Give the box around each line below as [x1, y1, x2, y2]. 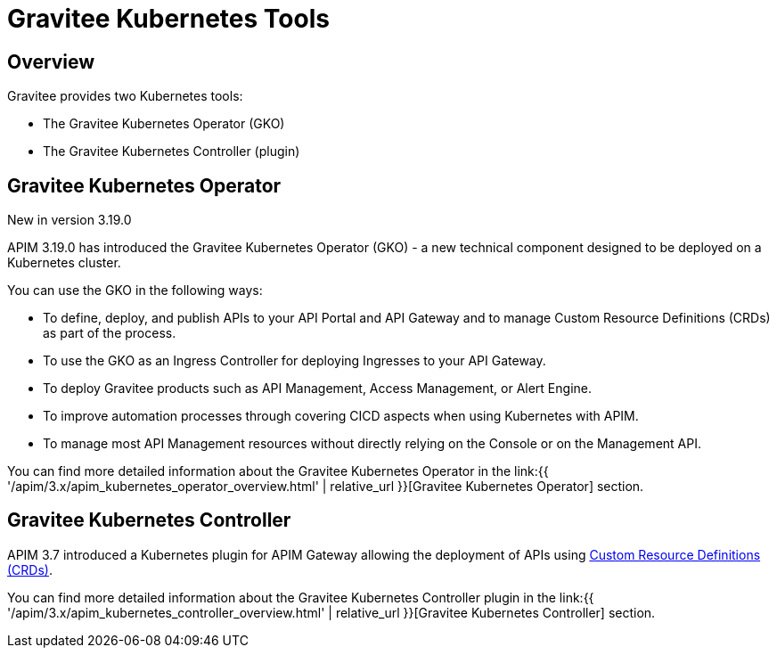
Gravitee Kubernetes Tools [7, 4, 330, 34]
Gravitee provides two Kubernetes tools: [7, 88, 243, 104]
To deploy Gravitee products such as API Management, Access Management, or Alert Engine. [43, 381, 592, 397]
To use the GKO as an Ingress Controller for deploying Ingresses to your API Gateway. [43, 353, 546, 369]
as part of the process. [43, 325, 176, 341]
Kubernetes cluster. [7, 255, 121, 271]
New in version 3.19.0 [7, 212, 132, 228]
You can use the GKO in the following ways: [7, 282, 263, 299]
